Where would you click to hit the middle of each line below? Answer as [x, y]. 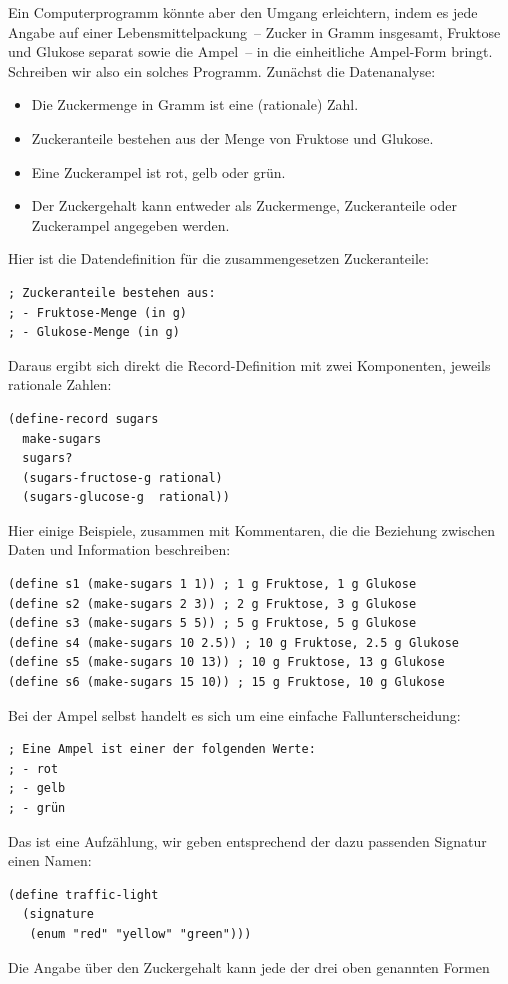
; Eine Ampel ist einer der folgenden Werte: [162, 749]
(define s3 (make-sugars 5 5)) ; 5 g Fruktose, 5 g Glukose [212, 623]
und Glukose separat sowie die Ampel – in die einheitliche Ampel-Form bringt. [250, 51]
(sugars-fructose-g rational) [122, 477]
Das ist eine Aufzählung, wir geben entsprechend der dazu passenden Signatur [247, 840]
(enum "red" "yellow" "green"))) [140, 933]
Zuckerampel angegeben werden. [130, 224]
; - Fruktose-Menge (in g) [97, 312]
